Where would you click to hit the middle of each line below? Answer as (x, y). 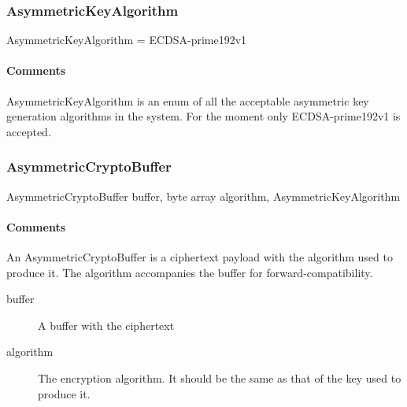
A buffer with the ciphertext (106, 325)
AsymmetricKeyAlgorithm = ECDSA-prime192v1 (127, 40)
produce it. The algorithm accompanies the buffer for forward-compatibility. (190, 272)
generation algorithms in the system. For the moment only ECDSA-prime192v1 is (203, 116)
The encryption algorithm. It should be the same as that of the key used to (220, 377)
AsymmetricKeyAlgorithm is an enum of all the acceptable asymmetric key (188, 100)
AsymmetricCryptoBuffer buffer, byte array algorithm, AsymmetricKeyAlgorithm (203, 196)
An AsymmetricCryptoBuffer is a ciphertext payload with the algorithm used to (200, 257)
